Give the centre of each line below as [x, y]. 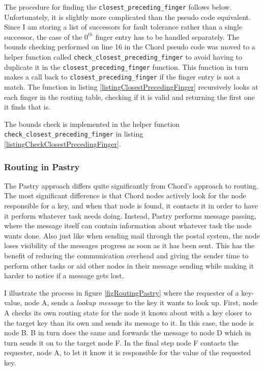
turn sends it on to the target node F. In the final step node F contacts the [121, 342]
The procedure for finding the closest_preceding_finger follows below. [118, 7]
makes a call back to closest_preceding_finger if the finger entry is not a [122, 77]
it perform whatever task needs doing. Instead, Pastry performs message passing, [130, 215]
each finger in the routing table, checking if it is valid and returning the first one [129, 97]
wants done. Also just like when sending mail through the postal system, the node [132, 235]
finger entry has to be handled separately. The [167, 36]
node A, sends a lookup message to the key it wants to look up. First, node [141, 302]
